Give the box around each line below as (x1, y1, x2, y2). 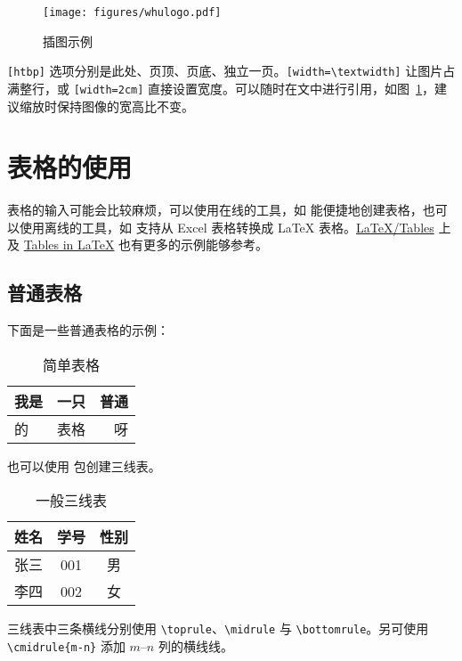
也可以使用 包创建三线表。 (7, 456, 161, 475)
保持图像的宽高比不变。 (56, 96, 194, 115)
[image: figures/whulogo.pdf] (43, 6, 222, 19)
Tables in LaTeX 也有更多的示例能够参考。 (23, 235, 269, 254)
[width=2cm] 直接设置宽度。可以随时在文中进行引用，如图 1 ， (73, 78, 435, 97)
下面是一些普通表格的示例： (7, 321, 169, 339)
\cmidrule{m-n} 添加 (7, 637, 126, 656)
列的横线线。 (158, 637, 233, 656)
